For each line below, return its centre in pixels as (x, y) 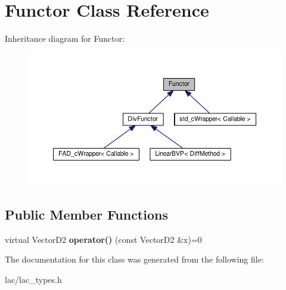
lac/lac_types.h (33, 279)
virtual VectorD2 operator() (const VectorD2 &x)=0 (103, 239)
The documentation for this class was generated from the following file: (134, 259)
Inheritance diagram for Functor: (65, 38)
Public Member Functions (86, 214)
